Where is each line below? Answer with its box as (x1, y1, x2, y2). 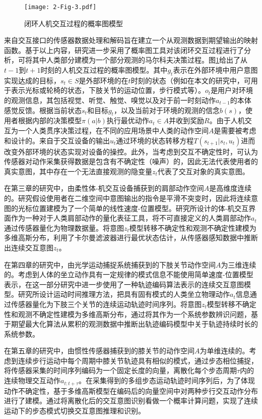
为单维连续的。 (200, 345, 249, 356)
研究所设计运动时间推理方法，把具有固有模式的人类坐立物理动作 (18, 289, 230, 299)
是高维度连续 (209, 183, 252, 193)
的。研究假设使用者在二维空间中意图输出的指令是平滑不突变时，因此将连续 (4, 192, 251, 203)
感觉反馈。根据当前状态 (4, 104, 82, 115)
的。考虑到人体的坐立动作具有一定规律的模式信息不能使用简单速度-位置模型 (4, 269, 253, 280)
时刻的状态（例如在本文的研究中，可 (130, 75, 251, 85)
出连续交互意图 (4, 242, 53, 252)
